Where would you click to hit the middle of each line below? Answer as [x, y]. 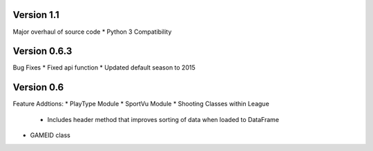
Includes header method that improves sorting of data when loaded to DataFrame [163, 119]
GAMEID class [50, 135]
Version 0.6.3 [42, 51]
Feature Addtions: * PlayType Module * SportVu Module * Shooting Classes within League [141, 104]
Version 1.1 [36, 15]
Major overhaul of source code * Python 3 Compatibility [92, 32]
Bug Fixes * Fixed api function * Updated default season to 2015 [104, 68]
